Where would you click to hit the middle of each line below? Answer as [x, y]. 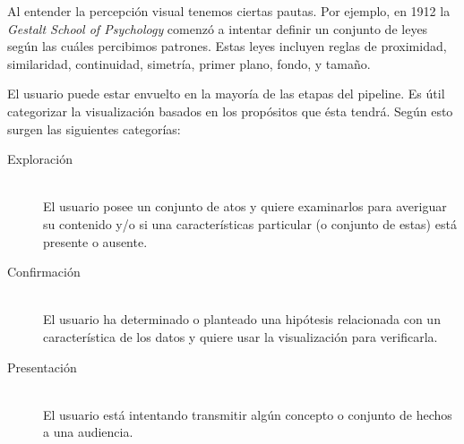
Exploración [40, 159]
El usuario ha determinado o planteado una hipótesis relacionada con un [242, 319]
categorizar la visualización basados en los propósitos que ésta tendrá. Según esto [230, 111]
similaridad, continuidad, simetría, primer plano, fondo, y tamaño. [189, 63]
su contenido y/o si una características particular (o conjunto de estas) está [250, 223]
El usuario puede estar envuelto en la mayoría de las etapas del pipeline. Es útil [226, 94]
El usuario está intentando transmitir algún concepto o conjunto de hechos [248, 414]
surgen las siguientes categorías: [94, 128]
